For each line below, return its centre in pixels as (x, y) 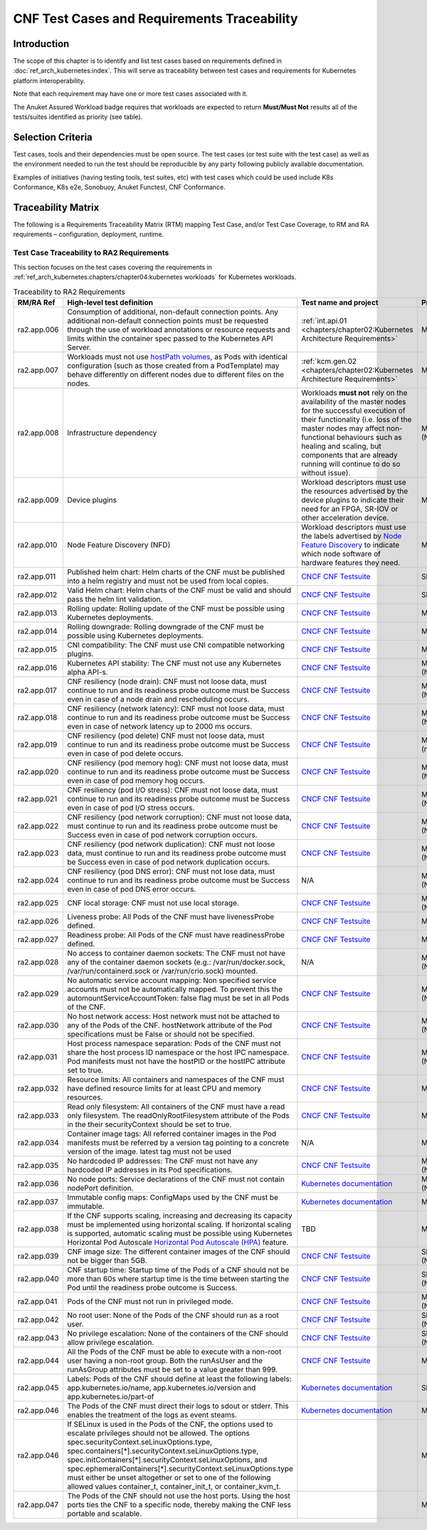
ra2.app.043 (38, 1338)
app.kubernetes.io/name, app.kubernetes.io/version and (162, 1388)
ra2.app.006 (38, 329)
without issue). (326, 473)
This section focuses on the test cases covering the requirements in (113, 267)
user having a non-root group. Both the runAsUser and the (165, 1361)
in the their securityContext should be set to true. (149, 1124)
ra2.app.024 (38, 880)
